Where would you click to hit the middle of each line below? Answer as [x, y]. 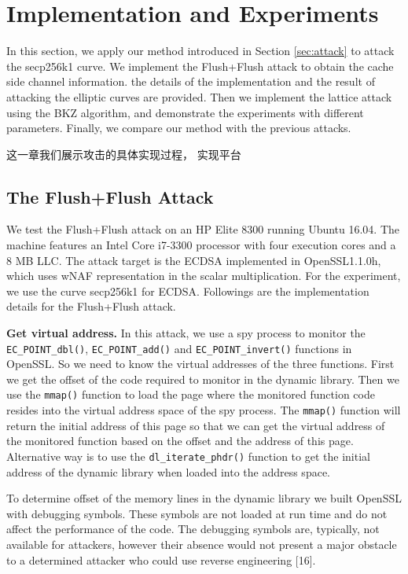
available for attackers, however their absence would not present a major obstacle [202, 545]
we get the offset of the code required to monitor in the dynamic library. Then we [203, 379]
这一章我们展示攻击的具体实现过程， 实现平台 [124, 154]
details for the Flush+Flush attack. [91, 306]
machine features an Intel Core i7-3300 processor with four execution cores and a [201, 245]
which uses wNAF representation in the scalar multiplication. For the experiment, [204, 276]
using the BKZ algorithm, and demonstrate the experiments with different [185, 112]
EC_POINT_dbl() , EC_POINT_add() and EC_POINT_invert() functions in [179, 348]
